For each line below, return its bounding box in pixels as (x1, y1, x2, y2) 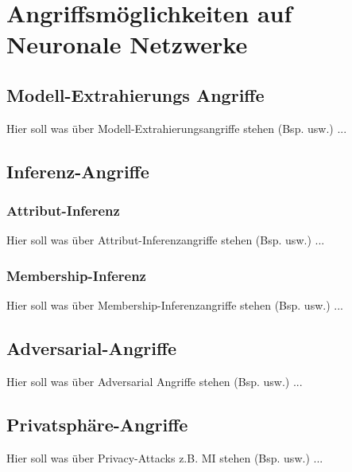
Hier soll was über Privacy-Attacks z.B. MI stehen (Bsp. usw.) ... (6, 449, 323, 466)
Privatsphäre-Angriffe (6, 412, 188, 436)
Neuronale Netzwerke (6, 28, 248, 60)
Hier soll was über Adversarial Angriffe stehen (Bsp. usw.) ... (6, 373, 303, 389)
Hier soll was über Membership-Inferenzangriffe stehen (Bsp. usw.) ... (6, 297, 343, 314)
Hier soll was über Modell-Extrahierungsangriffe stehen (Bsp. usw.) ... (6, 119, 347, 136)
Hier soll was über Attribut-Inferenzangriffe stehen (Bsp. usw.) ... (6, 232, 325, 248)
